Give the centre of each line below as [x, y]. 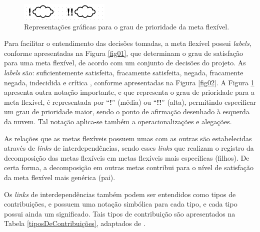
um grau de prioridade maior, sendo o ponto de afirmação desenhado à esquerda [127, 112]
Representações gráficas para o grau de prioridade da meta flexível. [127, 26]
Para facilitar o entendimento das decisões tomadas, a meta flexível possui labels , [128, 43]
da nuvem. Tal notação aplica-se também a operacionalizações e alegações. [118, 121]
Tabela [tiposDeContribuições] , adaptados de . [75, 223]
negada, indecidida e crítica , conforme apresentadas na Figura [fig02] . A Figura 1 [129, 82]
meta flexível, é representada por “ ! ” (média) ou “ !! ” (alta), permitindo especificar [130, 102]
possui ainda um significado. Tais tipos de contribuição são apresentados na [120, 213]
